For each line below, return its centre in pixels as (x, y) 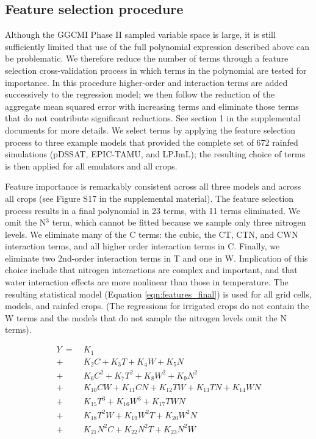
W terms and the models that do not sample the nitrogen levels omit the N (146, 317)
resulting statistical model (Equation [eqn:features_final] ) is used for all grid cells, (158, 294)
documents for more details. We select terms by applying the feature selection (150, 130)
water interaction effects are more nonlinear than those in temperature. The (147, 282)
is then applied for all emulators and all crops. (91, 166)
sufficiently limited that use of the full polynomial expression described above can (157, 46)
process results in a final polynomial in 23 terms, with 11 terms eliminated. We (153, 210)
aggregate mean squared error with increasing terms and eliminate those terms (152, 106)
